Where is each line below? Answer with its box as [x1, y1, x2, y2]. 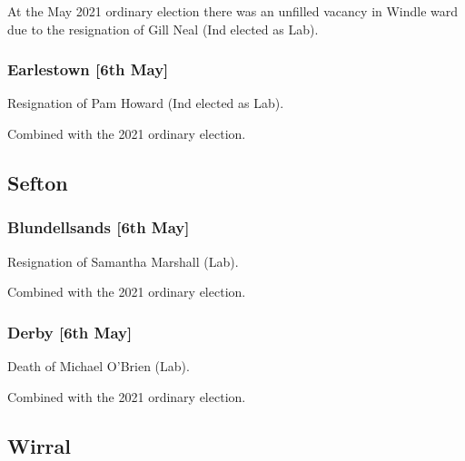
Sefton [7, 168, 68, 196]
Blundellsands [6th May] [7, 216, 190, 239]
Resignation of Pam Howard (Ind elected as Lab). [7, 93, 284, 113]
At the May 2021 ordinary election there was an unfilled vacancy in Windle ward [7, 2, 459, 20]
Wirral [7, 431, 72, 459]
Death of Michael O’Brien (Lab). [7, 357, 190, 375]
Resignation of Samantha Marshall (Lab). [7, 251, 239, 270]
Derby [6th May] [7, 320, 133, 343]
